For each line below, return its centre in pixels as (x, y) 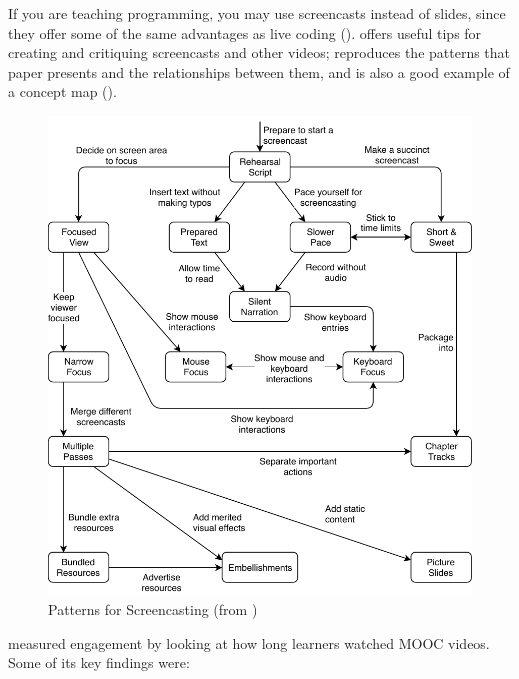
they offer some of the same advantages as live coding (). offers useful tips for (245, 32)
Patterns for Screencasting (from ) (153, 609)
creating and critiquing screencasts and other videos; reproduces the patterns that (259, 52)
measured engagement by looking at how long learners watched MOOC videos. (249, 642)
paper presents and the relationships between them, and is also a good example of (259, 71)
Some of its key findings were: (99, 662)
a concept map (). (62, 91)
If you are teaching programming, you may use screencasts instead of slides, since (257, 13)
